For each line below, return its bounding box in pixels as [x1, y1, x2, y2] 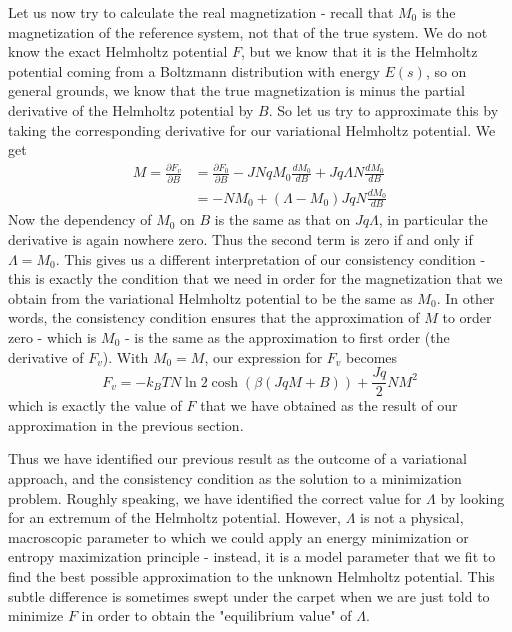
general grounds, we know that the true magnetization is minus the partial [8, 80, 465, 101]
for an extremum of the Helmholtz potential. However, [8, 507, 341, 528]
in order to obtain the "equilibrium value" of [81, 605, 352, 626]
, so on [425, 60, 467, 81]
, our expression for [204, 346, 323, 367]
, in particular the [378, 209, 488, 230]
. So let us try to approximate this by [268, 99, 499, 120]
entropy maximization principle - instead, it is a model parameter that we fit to [8, 546, 496, 567]
